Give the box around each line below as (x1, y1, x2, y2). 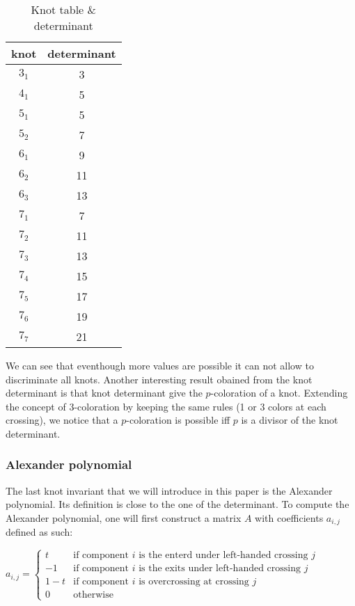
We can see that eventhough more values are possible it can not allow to (6, 358, 314, 372)
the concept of (6, 399, 66, 413)
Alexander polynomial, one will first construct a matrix (6, 510, 242, 525)
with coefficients (255, 510, 324, 525)
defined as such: (6, 525, 73, 539)
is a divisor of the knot (241, 413, 338, 427)
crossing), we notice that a (6, 413, 118, 427)
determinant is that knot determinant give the (6, 385, 203, 400)
